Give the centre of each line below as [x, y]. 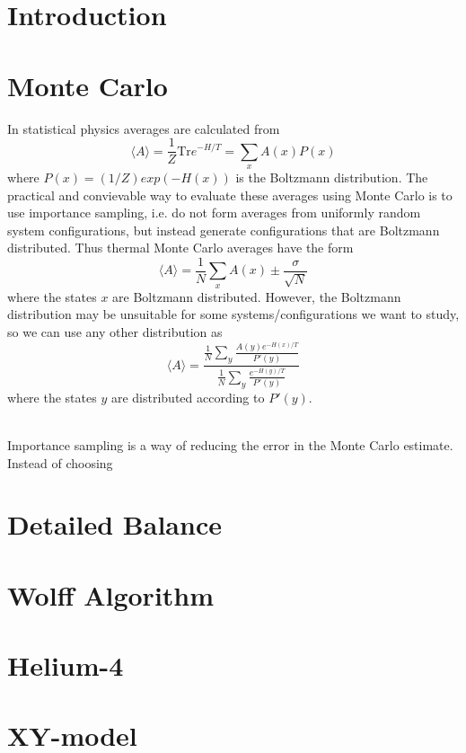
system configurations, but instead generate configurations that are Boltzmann [224, 230]
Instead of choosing [60, 462]
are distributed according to [188, 397]
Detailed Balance [114, 524]
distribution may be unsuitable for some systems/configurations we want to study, [233, 314]
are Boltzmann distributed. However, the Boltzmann [257, 296]
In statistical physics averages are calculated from [144, 128]
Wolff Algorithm [111, 594]
